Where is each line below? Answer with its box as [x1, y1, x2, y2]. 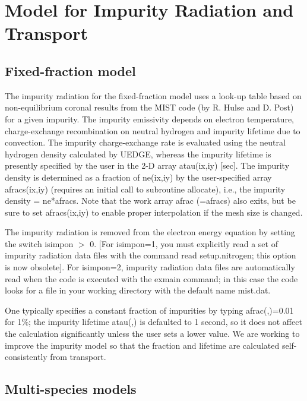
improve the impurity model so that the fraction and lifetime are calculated [5, 339, 280, 351]
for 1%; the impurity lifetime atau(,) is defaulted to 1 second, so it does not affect [5, 315, 302, 328]
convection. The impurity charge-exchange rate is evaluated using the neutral [5, 136, 286, 149]
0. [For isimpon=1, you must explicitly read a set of [90, 237, 278, 250]
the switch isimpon [5, 237, 74, 250]
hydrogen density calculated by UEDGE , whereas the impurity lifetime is [5, 147, 271, 160]
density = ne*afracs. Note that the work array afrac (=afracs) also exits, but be [5, 194, 296, 207]
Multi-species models [5, 380, 137, 398]
